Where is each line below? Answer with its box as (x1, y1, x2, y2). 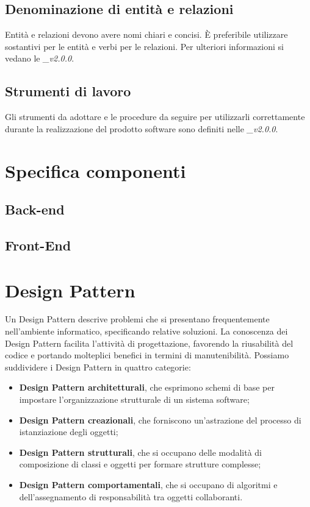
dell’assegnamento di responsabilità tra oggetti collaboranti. (19, 490, 243, 503)
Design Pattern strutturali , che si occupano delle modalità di (19, 445, 262, 458)
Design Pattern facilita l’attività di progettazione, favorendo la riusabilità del (5, 336, 294, 349)
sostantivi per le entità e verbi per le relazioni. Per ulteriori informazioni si (5, 40, 284, 52)
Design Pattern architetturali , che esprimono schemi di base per (19, 381, 275, 394)
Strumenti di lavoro (5, 82, 131, 101)
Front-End (5, 235, 71, 254)
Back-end (5, 200, 65, 219)
